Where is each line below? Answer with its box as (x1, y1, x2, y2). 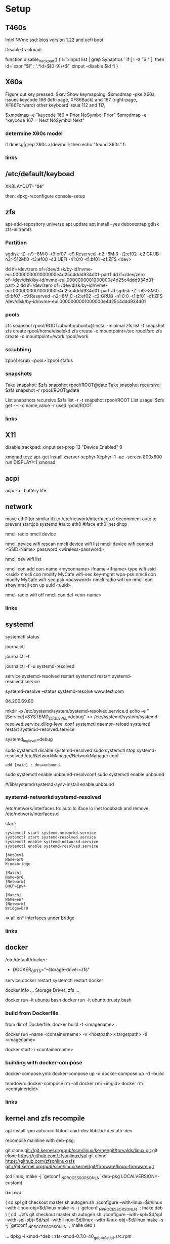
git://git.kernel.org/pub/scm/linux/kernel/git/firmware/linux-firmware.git (5, 1163, 154, 1169)
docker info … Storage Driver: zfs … (5, 987, 80, 993)
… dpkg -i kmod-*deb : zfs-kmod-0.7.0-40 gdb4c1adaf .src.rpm (5, 1233, 132, 1240)
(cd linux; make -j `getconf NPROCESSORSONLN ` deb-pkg (5, 1173, 120, 1181)
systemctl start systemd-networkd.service (5, 830, 96, 835)
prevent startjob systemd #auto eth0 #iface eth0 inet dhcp (5, 521, 127, 527)
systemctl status (5, 633, 39, 640)
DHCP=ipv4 (5, 884, 26, 889)
